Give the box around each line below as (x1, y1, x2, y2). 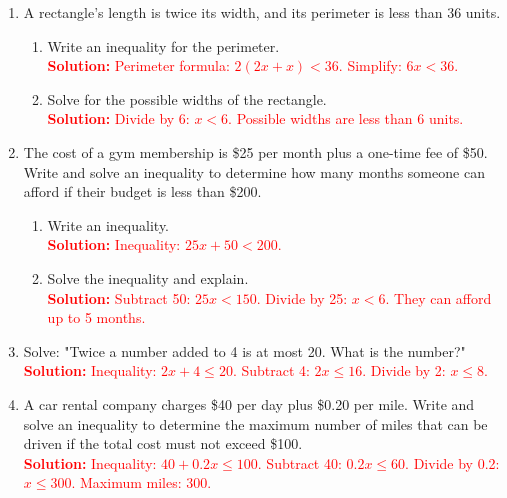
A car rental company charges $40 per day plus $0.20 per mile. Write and (23, 393, 475, 414)
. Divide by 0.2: (405, 452, 500, 473)
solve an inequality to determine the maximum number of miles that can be (23, 413, 488, 434)
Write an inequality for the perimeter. (47, 35, 280, 56)
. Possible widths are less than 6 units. (228, 108, 464, 129)
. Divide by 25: (256, 287, 348, 308)
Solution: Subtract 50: (47, 287, 191, 308)
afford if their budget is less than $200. (23, 181, 262, 202)
